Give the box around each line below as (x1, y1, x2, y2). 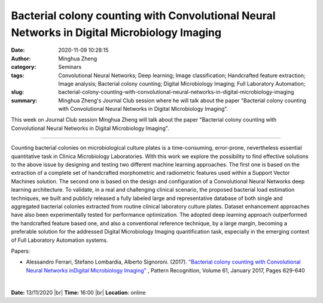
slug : (11, 89, 24, 96)
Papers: (11, 247, 31, 254)
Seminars (58, 63, 82, 71)
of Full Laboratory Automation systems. (11, 237, 108, 244)
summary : (11, 96, 38, 104)
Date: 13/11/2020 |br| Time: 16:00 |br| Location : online (11, 289, 146, 296)
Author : (11, 54, 31, 62)
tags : (11, 72, 25, 79)
